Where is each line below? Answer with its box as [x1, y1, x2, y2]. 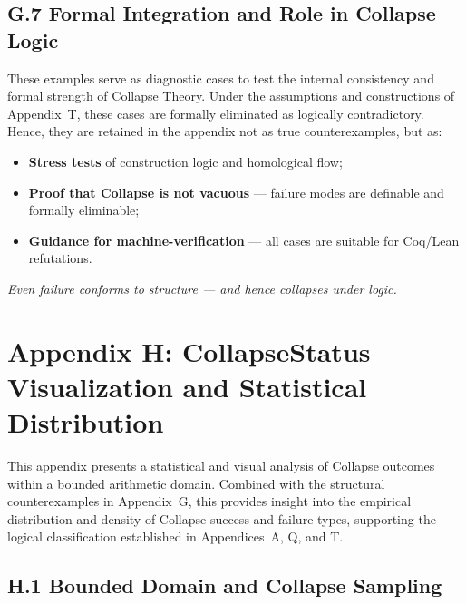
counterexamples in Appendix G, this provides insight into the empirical [7, 492, 412, 511]
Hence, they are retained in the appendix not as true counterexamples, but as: [7, 122, 442, 141]
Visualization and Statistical [7, 367, 367, 404]
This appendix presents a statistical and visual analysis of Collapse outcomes [7, 456, 435, 475]
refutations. [28, 248, 92, 268]
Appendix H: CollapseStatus [7, 332, 371, 369]
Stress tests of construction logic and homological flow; [28, 151, 343, 170]
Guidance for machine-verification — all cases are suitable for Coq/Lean [28, 230, 460, 249]
